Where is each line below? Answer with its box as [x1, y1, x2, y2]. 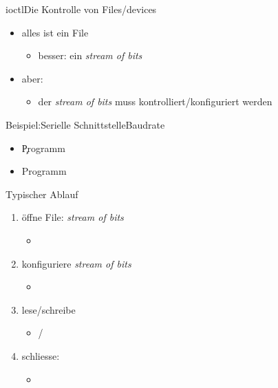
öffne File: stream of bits [21, 210, 124, 224]
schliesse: [21, 348, 60, 363]
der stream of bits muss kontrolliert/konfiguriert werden [38, 94, 272, 109]
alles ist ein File [21, 25, 89, 39]
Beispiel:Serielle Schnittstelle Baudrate [6, 117, 165, 131]
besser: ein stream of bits [38, 48, 142, 63]
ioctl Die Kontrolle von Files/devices [6, 2, 157, 16]
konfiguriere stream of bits [21, 256, 131, 270]
